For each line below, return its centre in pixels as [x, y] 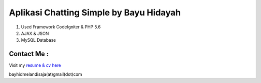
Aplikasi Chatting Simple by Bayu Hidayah [95, 12]
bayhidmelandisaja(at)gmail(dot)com [45, 74]
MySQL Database [38, 40]
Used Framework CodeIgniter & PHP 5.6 [61, 27]
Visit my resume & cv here [35, 65]
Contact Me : [29, 54]
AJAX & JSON [35, 33]
